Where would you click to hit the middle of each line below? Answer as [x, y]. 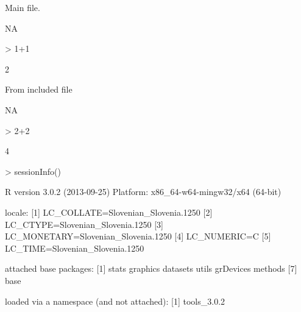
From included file [39, 89]
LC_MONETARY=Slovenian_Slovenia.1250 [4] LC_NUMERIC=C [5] [138, 236]
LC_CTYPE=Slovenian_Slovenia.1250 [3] [84, 224]
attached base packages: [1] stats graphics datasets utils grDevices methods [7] [151, 268]
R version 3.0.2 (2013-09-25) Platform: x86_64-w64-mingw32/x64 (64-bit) [143, 192]
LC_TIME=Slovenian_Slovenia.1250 [75, 248]
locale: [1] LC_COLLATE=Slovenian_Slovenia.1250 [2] [109, 212]
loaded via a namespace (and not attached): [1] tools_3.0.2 [115, 301]
